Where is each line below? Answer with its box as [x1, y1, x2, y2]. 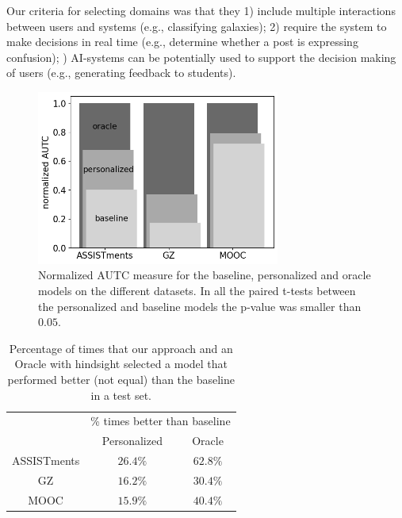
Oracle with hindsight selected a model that [14, 355, 228, 372]
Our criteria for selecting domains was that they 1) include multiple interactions [6, 2, 396, 18]
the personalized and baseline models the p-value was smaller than [38, 297, 362, 314]
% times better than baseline [90, 412, 231, 429]
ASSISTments [12, 452, 80, 469]
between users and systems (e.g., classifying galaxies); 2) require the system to [6, 17, 387, 34]
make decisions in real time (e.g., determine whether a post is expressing [6, 33, 358, 50]
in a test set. [90, 386, 151, 403]
